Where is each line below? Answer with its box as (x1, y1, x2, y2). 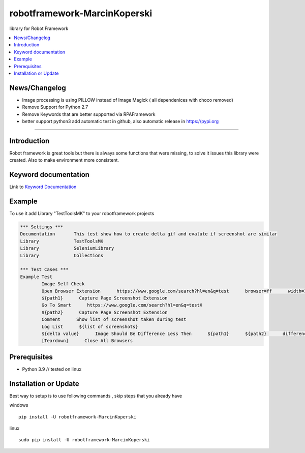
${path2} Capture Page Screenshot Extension (41, 309, 168, 315)
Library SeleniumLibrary (20, 246, 114, 251)
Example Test (20, 274, 53, 280)
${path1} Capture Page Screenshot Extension (41, 295, 168, 301)
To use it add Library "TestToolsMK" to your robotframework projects (9, 210, 155, 217)
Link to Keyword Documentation (9, 184, 77, 190)
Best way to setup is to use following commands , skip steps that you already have (9, 392, 182, 399)
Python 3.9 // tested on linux (22, 366, 82, 372)
